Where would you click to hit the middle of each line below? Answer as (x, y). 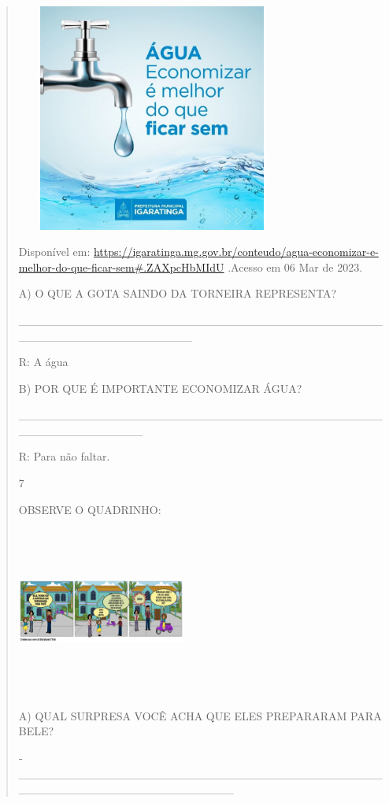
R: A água (43, 362)
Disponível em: (54, 252)
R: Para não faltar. (64, 456)
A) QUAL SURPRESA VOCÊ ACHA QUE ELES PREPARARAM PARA (200, 715)
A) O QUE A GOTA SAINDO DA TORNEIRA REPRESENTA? (178, 293)
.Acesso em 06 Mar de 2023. (295, 266)
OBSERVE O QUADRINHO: (90, 509)
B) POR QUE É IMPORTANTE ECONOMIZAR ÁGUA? (160, 388)
